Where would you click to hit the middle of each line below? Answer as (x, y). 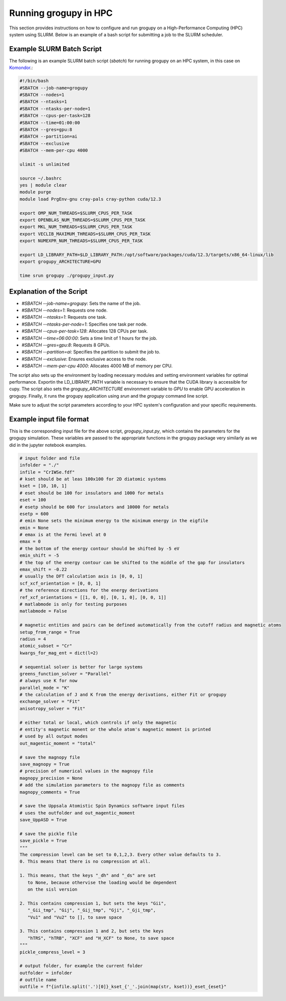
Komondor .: (21, 68)
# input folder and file (50, 458)
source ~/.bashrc (41, 178)
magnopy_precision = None (51, 778)
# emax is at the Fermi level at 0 (63, 535)
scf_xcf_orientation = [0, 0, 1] (60, 583)
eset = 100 (33, 500)
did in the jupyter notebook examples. (48, 445)
